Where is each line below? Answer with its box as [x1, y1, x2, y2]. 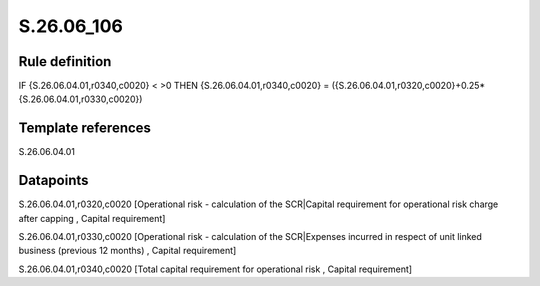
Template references [18, 120, 152, 137]
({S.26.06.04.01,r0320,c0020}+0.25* [331, 80, 486, 92]
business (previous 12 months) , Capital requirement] [18, 245, 237, 257]
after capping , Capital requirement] [18, 212, 166, 224]
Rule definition [18, 53, 112, 70]
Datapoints [18, 172, 89, 189]
